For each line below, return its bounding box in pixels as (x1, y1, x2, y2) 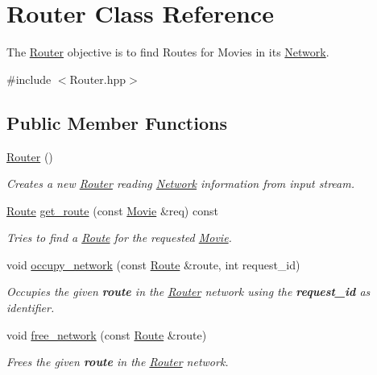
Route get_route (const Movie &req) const (6, 202, 218, 219)
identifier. (6, 299, 55, 316)
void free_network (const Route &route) (6, 326, 207, 343)
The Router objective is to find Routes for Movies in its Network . (6, 44, 329, 60)
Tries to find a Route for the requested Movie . (6, 229, 232, 246)
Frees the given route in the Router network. (6, 353, 229, 370)
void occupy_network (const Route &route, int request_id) (6, 256, 300, 273)
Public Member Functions (6, 110, 227, 135)
